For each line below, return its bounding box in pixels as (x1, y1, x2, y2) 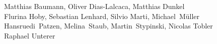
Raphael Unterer (4, 30, 55, 40)
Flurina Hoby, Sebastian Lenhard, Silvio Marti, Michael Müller (4, 10, 200, 21)
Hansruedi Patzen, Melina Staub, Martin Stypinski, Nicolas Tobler (4, 20, 213, 31)
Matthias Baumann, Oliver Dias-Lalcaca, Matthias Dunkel (4, 1, 185, 11)
